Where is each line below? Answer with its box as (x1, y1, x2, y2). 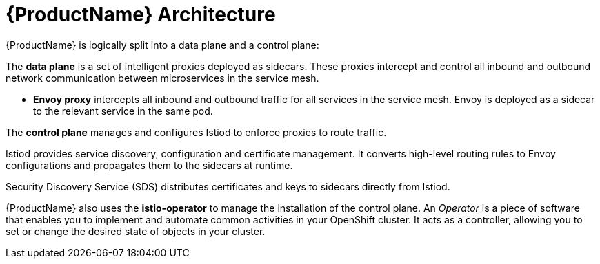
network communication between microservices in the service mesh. (6, 71, 319, 84)
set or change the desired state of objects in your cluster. (6, 225, 266, 237)
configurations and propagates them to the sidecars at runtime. (6, 159, 293, 171)
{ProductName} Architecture (6, 3, 276, 26)
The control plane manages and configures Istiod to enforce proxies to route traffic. (6, 126, 387, 138)
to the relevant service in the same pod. (33, 104, 213, 117)
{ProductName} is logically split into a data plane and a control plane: (6, 38, 319, 51)
